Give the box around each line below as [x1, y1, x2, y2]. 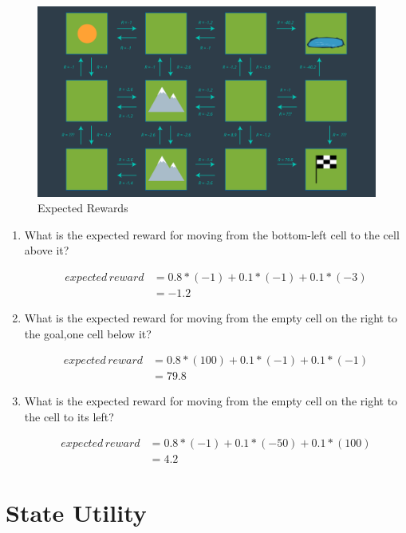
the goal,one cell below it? [24, 325, 152, 342]
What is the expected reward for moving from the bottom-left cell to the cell [24, 226, 400, 243]
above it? [24, 242, 69, 259]
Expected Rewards [37, 199, 128, 216]
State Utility [6, 495, 147, 528]
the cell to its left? [24, 408, 114, 424]
